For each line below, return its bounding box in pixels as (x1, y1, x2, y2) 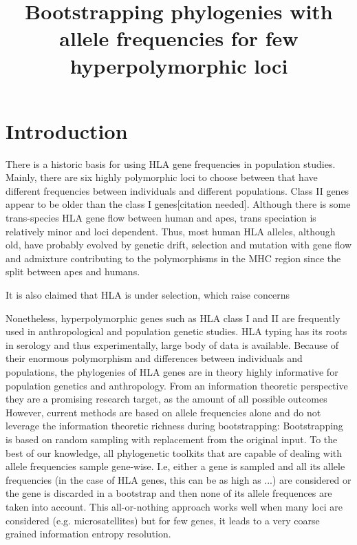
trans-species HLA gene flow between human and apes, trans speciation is (6, 211, 316, 225)
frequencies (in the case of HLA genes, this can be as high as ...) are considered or (6, 472, 351, 487)
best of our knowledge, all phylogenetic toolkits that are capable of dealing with (6, 445, 343, 460)
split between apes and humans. (6, 264, 140, 279)
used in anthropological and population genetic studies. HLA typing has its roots (6, 324, 347, 339)
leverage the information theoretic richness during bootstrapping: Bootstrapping (6, 418, 343, 433)
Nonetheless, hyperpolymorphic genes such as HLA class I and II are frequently (6, 310, 340, 325)
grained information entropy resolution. (6, 526, 171, 541)
